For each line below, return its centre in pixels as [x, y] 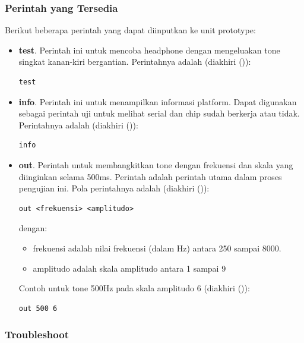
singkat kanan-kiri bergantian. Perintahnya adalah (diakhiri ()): [135, 62]
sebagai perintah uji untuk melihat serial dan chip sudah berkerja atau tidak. [159, 113]
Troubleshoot [37, 334]
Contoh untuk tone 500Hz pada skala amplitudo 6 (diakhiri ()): [134, 288]
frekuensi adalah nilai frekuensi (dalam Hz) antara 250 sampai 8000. [157, 248]
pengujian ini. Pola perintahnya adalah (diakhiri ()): [114, 188]
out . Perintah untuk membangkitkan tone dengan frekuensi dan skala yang [156, 164]
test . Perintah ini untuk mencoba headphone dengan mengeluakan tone [149, 50]
